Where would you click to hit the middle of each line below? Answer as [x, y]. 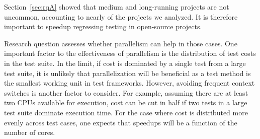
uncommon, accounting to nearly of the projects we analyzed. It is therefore [121, 16]
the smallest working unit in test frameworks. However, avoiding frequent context [129, 83]
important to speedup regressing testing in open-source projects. [103, 26]
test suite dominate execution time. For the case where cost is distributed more [126, 112]
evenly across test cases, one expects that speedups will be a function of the [121, 122]
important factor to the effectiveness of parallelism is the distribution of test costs [130, 53]
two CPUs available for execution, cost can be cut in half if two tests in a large [126, 102]
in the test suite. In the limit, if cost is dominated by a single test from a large [125, 63]
